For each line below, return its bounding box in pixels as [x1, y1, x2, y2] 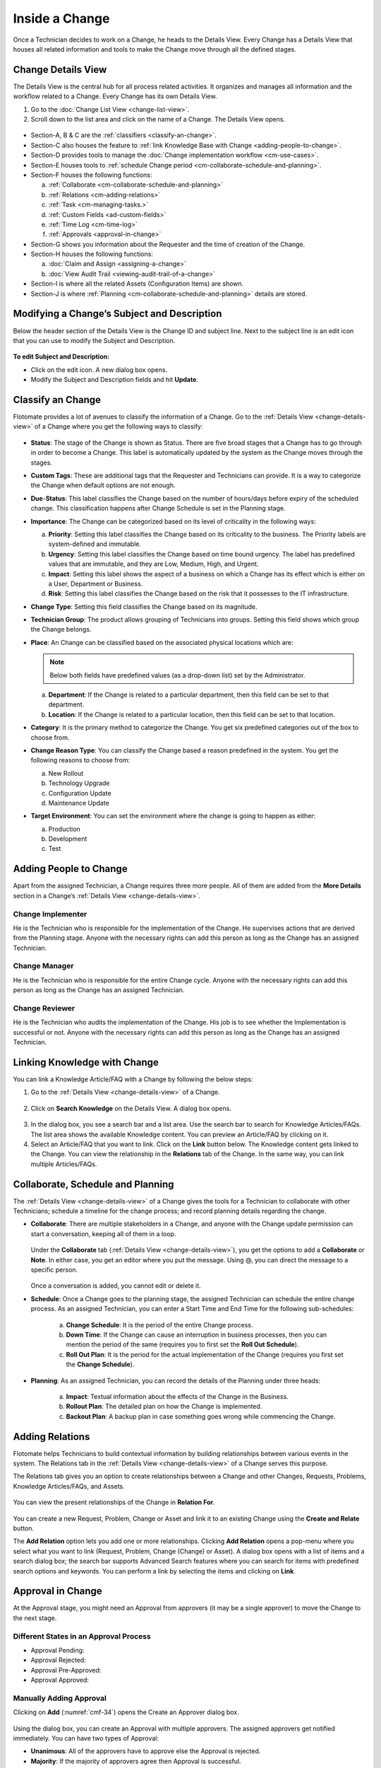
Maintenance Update [48, 798, 109, 807]
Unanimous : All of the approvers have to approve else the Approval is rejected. [30, 1747, 261, 1755]
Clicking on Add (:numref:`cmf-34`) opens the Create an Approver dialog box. [13, 1708, 239, 1716]
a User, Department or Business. [48, 579, 143, 588]
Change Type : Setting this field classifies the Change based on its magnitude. [30, 602, 258, 611]
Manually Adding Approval [13, 1693, 107, 1703]
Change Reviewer [13, 1004, 75, 1013]
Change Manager [13, 961, 74, 971]
